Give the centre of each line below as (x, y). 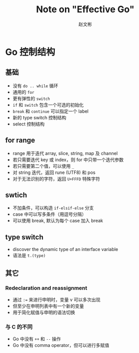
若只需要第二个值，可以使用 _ (43, 166)
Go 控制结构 (30, 52)
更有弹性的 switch (31, 98)
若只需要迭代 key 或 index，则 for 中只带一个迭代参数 (68, 160)
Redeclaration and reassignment (46, 288)
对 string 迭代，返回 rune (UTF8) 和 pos (54, 172)
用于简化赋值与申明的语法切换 (44, 312)
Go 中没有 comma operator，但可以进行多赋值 (61, 345)
